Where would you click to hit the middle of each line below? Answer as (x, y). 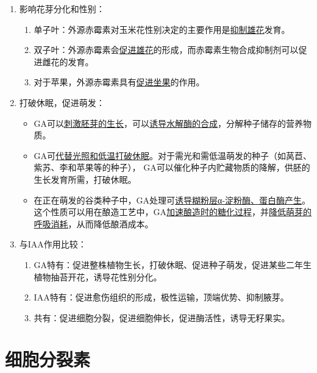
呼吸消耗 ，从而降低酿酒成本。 (94, 223)
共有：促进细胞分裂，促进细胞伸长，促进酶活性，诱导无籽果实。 (162, 317)
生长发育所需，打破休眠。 (85, 179)
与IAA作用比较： (53, 244)
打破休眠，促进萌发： (62, 102)
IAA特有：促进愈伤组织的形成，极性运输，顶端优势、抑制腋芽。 (161, 297)
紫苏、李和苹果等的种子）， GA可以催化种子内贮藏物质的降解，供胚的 (172, 167)
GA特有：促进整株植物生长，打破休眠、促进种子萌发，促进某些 (160, 264)
